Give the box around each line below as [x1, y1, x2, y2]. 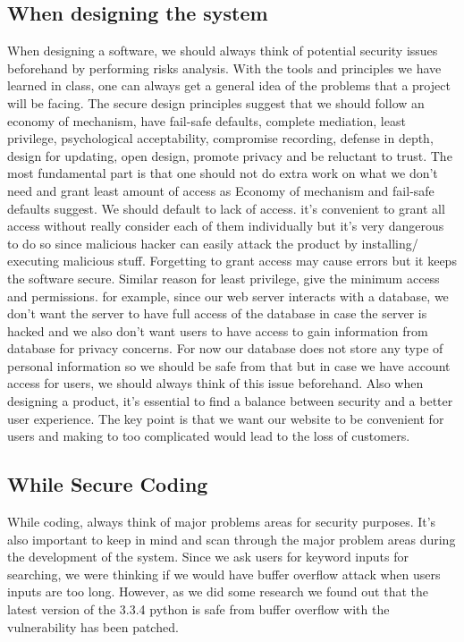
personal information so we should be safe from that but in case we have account [7, 356, 451, 375]
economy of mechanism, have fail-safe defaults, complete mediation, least [7, 111, 406, 130]
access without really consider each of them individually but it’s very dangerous [7, 216, 444, 235]
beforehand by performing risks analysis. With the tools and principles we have [7, 58, 442, 77]
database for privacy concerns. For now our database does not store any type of [7, 339, 443, 358]
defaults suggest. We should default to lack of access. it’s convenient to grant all [7, 199, 445, 217]
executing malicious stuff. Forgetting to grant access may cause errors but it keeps [7, 251, 457, 270]
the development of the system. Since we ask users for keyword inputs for [7, 547, 409, 566]
